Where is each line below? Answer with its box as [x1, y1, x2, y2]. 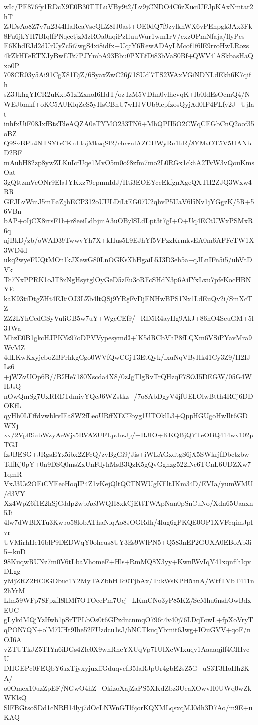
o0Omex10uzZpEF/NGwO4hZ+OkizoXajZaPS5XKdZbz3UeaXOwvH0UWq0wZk [4, 682, 252, 693]
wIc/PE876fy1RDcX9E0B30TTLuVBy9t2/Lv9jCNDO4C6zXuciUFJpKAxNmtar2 [4, 1, 253, 11]
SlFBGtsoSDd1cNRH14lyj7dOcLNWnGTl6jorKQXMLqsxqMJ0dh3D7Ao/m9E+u [4, 702, 253, 712]
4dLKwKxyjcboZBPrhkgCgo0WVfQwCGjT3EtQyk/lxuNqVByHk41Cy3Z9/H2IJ [4, 352, 251, 362]
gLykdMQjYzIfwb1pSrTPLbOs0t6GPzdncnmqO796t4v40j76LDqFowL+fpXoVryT [4, 614, 253, 625]
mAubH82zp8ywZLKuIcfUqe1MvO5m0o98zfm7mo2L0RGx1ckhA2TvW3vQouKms [4, 157, 254, 167]
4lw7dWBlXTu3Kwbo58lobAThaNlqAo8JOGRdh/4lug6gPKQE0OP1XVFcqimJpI [4, 517, 253, 527]
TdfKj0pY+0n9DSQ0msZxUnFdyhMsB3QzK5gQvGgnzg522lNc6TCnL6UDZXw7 [4, 458, 251, 469]
